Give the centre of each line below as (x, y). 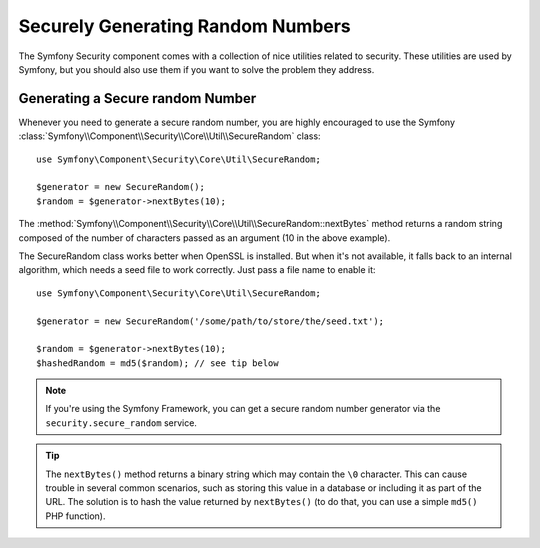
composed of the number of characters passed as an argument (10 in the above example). (204, 237)
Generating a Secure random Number (137, 98)
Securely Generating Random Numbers (185, 26)
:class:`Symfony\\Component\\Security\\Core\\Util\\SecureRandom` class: (169, 136)
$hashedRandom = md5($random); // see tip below (157, 363)
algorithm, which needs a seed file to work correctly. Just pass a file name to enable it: (197, 270)
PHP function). (75, 516)
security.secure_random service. (121, 422)
